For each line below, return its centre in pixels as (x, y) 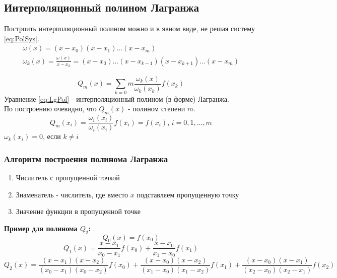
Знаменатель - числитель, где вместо (72, 194)
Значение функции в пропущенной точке (78, 211)
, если (52, 136)
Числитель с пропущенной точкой (68, 178)
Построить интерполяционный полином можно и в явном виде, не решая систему (130, 28)
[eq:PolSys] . (22, 38)
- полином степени (157, 109)
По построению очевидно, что (50, 109)
